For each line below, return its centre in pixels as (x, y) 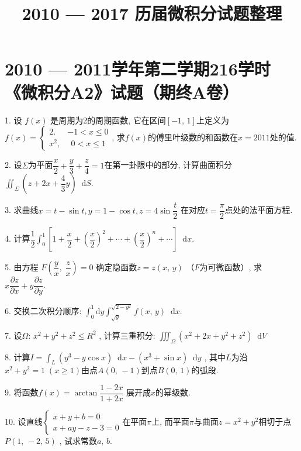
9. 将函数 (22, 392)
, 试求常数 (78, 441)
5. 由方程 (22, 267)
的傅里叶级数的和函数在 (193, 137)
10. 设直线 (24, 421)
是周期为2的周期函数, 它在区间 (108, 120)
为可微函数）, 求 (231, 267)
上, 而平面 (170, 421)
